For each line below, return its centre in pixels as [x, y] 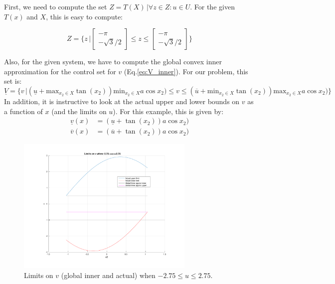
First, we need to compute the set [56, 6]
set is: [13, 81]
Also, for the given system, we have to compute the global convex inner [113, 62]
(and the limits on [79, 111]
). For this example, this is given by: [168, 111]
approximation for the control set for [60, 71]
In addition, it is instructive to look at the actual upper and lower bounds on [122, 101]
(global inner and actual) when [108, 275]
